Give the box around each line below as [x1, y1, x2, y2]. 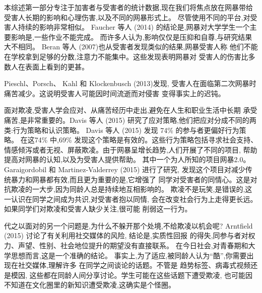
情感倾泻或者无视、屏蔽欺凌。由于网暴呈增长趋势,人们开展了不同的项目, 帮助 [4, 144, 257, 155]
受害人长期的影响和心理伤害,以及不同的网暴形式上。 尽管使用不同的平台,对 [4, 12, 250, 22]
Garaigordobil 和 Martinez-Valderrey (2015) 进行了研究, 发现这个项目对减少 [4, 164, 245, 174]
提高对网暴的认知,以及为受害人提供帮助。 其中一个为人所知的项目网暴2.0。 [4, 154, 250, 165]
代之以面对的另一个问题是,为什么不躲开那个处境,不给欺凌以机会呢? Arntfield [4, 220, 253, 231]
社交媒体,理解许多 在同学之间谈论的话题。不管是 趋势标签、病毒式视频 [18, 260, 251, 270]
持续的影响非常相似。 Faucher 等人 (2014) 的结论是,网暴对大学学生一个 [18, 22, 250, 32]
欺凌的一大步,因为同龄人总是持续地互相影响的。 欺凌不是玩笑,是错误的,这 [11, 184, 252, 194]
